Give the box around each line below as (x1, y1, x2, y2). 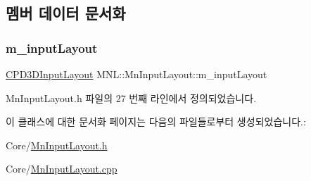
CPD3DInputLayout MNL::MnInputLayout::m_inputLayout (6, 67, 267, 81)
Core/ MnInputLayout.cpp (6, 161, 118, 176)
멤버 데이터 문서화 (6, 2, 126, 24)
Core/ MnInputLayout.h (6, 137, 108, 152)
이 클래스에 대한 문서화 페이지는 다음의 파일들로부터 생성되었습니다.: (6, 114, 306, 129)
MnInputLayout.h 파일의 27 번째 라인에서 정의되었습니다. (6, 90, 257, 105)
